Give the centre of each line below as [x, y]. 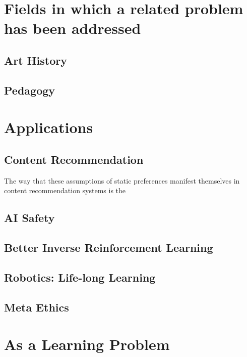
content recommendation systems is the [65, 190]
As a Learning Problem [87, 344]
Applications [49, 127]
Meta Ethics [37, 307]
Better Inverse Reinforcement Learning [109, 248]
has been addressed [73, 28]
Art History [36, 60]
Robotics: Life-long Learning [80, 277]
